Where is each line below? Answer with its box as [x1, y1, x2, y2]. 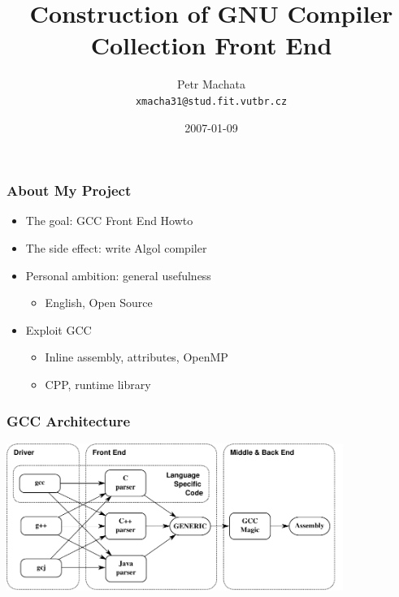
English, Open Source [45, 294, 153, 311]
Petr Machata [177, 76, 245, 93]
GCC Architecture [7, 410, 131, 430]
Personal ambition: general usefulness [25, 266, 211, 283]
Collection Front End [90, 28, 332, 62]
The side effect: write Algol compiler [25, 240, 207, 257]
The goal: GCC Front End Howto [25, 212, 193, 229]
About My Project [7, 180, 132, 201]
